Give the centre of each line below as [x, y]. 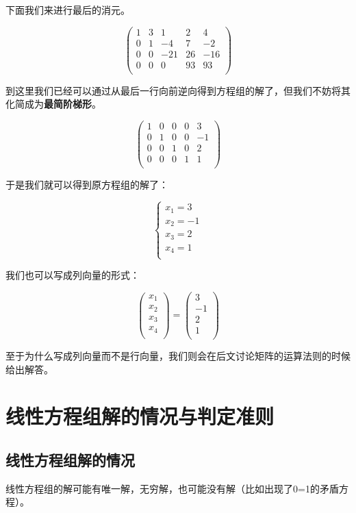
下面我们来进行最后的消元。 [68, 10]
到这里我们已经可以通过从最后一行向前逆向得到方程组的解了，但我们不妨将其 [178, 90]
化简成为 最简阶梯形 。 [53, 104]
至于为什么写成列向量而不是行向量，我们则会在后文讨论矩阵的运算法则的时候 [178, 356]
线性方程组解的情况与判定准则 [140, 416]
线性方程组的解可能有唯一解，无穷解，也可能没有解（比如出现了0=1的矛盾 [172, 488]
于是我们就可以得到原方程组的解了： [87, 185]
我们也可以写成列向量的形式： [73, 275]
